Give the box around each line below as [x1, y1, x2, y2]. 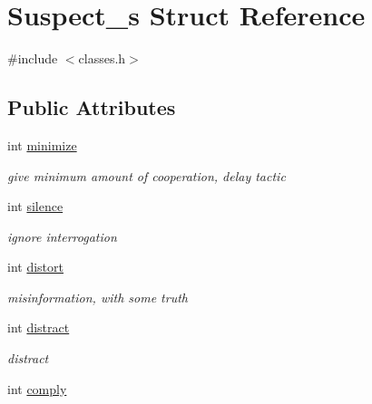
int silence [7, 197, 64, 216]
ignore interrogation [7, 226, 117, 245]
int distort [7, 257, 64, 276]
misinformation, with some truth [7, 287, 188, 306]
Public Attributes [7, 93, 176, 121]
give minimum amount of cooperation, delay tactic [7, 166, 286, 185]
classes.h [78, 49, 126, 68]
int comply [7, 379, 67, 398]
